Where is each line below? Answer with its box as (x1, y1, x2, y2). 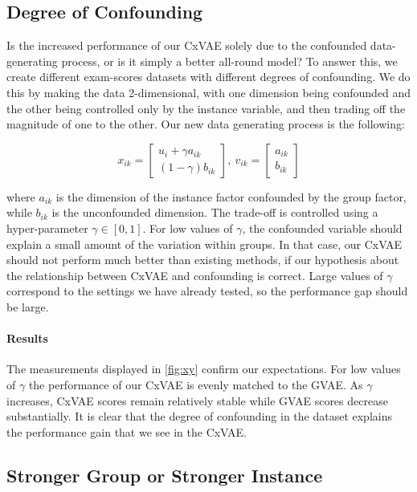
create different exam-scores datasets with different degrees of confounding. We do (6, 68, 411, 85)
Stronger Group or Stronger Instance (6, 462, 323, 487)
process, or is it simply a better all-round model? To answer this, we (61, 52, 398, 69)
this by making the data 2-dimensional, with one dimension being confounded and (6, 83, 411, 100)
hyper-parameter (6, 219, 88, 236)
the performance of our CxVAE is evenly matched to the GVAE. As (28, 376, 363, 392)
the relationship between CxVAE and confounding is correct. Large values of (6, 266, 383, 283)
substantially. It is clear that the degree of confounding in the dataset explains (6, 408, 392, 425)
